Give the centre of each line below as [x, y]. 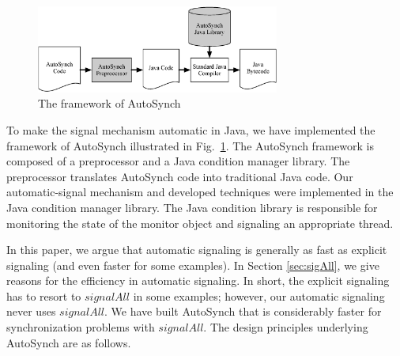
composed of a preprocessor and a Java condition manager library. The [178, 161]
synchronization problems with [81, 327]
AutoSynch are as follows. [69, 342]
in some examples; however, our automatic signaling [259, 295]
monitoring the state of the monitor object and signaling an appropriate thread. [200, 223]
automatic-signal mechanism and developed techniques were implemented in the [200, 192]
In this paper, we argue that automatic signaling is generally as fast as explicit [197, 250]
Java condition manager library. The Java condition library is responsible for [192, 207]
